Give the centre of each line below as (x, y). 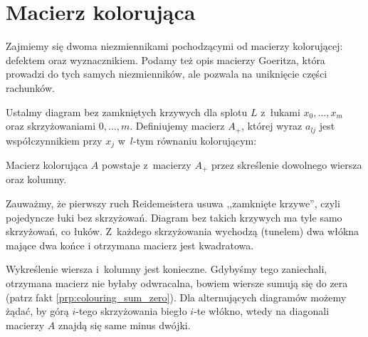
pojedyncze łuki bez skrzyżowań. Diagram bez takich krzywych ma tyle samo (174, 217)
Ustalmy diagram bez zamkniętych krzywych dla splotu (127, 112)
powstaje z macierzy (147, 165)
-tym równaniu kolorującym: (195, 140)
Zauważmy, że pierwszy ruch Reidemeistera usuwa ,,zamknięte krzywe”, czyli (173, 203)
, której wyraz (272, 126)
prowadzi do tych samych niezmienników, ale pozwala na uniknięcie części (167, 74)
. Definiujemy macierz (177, 126)
